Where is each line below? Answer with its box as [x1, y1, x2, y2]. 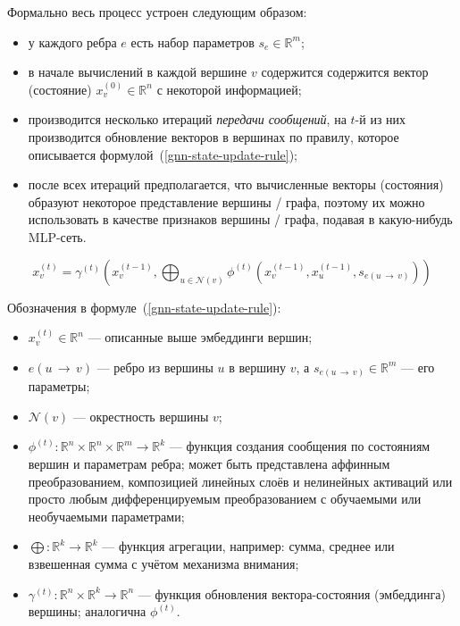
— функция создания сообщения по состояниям [169, 437, 431, 455]
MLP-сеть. [28, 227, 87, 246]
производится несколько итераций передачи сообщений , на [28, 110, 347, 129]
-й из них [355, 110, 406, 129]
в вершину [229, 357, 287, 376]
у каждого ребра [28, 32, 117, 51]
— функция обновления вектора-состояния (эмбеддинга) [138, 584, 446, 603]
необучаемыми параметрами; [28, 506, 185, 525]
